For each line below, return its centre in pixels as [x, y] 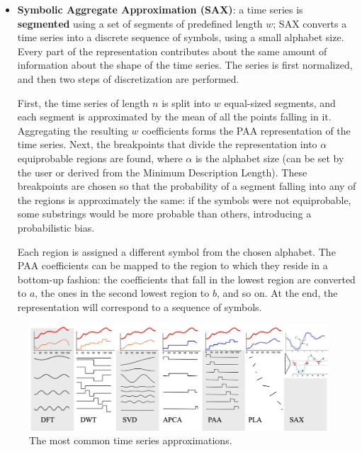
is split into [186, 102]
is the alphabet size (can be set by [270, 158]
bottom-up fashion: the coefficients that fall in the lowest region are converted [186, 279]
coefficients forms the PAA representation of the [246, 130]
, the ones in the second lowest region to [122, 293]
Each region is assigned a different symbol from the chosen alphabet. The [176, 251]
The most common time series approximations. [131, 440]
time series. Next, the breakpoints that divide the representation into [167, 144]
